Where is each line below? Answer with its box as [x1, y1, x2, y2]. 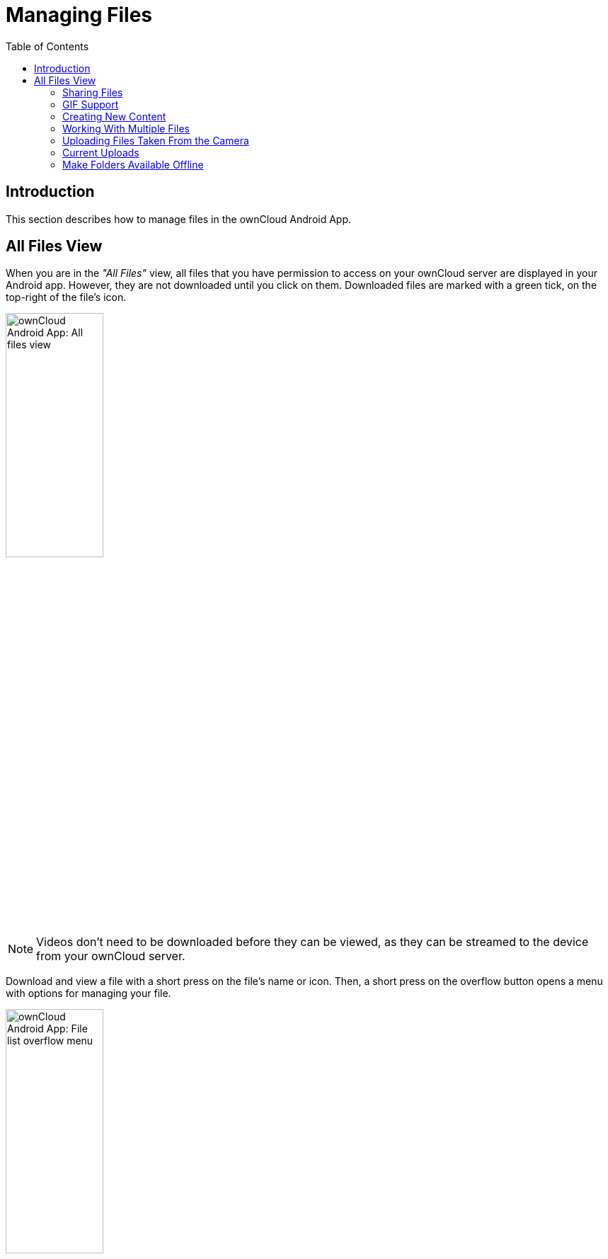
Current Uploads [62, 146, 139, 159]
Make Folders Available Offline [62, 158, 204, 171]
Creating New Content [62, 110, 166, 123]
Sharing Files [62, 86, 123, 98]
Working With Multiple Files [62, 122, 190, 135]
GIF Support [62, 98, 119, 110]
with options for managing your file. [6, 987, 171, 1000]
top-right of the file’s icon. [6, 291, 127, 304]
